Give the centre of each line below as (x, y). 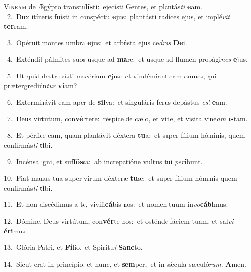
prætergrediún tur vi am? (41, 85)
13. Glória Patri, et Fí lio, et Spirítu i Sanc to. (73, 247)
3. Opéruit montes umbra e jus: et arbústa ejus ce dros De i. (97, 42)
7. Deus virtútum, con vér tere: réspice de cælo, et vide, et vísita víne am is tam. (127, 118)
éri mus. (16, 230)
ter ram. (16, 26)
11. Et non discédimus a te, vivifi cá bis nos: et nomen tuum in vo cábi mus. (116, 204)
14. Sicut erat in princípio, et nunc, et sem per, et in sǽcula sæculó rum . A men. (125, 263)
